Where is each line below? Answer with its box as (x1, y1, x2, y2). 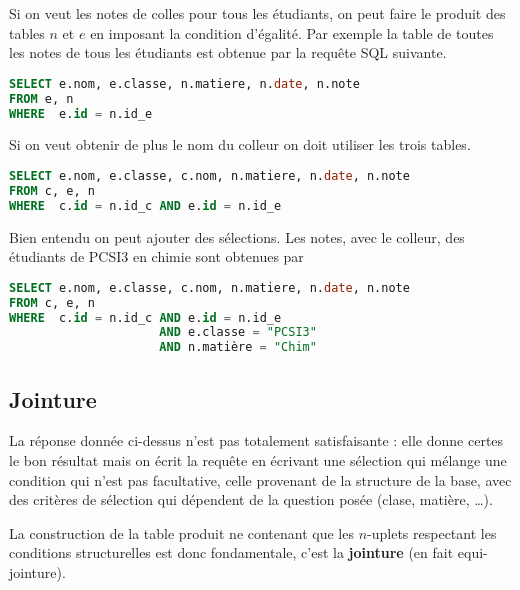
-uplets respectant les (367, 522, 497, 543)
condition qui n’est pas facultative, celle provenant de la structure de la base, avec (9, 469, 512, 490)
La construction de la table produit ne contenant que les (9, 522, 354, 543)
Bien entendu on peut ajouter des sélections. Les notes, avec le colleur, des (9, 226, 465, 247)
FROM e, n (9, 91, 74, 106)
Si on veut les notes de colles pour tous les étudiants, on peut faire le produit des (9, 3, 506, 23)
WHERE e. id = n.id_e (9, 106, 153, 121)
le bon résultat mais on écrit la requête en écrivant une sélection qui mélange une (9, 449, 507, 470)
